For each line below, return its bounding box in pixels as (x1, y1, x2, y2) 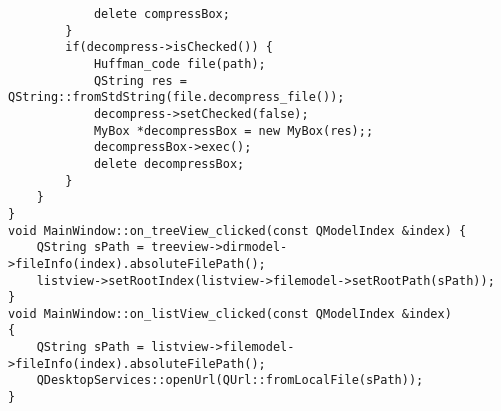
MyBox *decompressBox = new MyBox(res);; (93, 123, 374, 138)
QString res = (93, 73, 187, 88)
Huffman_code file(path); (93, 56, 266, 71)
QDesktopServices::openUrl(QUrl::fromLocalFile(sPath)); (36, 373, 424, 388)
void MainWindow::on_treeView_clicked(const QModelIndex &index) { (8, 223, 467, 238)
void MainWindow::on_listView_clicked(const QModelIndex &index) (8, 306, 452, 321)
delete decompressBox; (93, 156, 245, 171)
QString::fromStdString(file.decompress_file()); (8, 90, 345, 105)
